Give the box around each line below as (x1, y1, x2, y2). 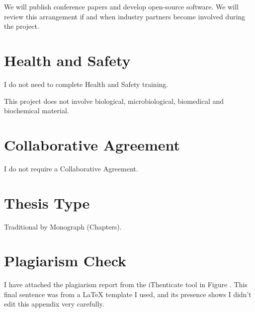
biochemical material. (4, 105, 69, 116)
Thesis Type (4, 192, 90, 213)
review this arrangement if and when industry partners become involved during (4, 11, 246, 21)
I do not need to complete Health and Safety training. (4, 78, 169, 89)
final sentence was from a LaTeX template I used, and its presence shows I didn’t (4, 289, 252, 299)
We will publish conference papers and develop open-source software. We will (4, 1, 239, 11)
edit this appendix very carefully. (4, 299, 104, 309)
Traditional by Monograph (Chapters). (4, 221, 122, 232)
